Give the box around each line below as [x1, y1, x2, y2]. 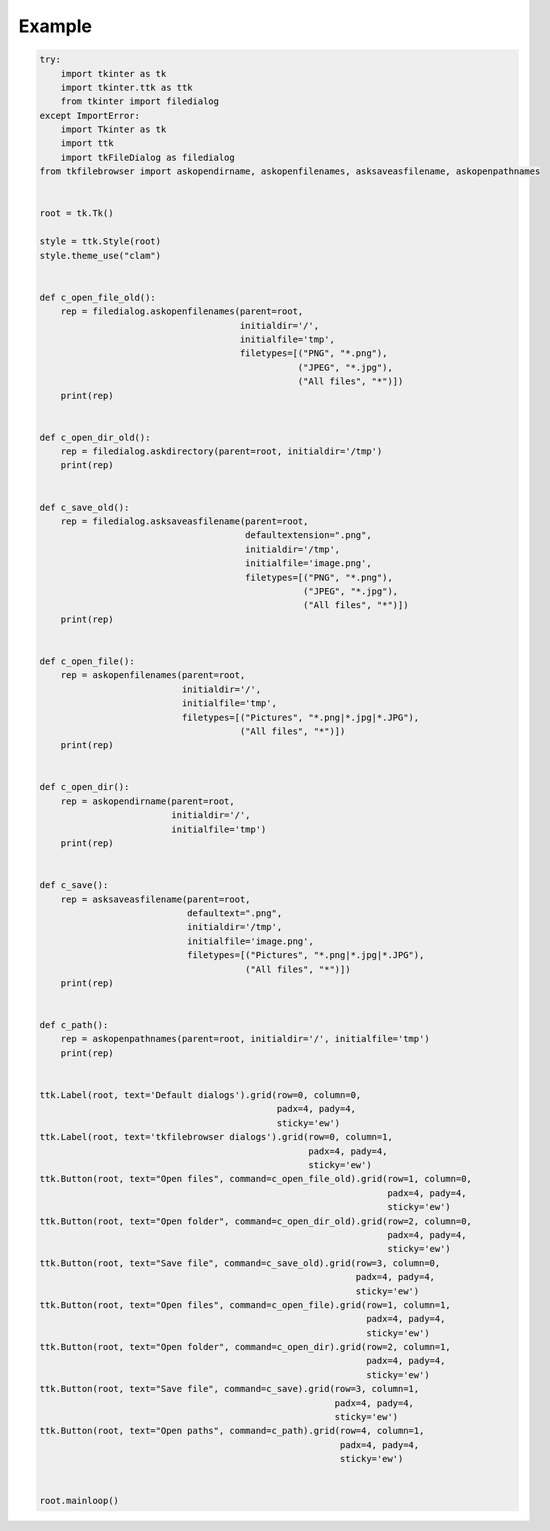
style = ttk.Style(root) [39, 236, 162, 247]
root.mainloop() [39, 1495, 120, 1507]
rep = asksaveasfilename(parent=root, [60, 893, 251, 905]
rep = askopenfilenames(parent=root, [60, 670, 246, 681]
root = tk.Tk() [39, 208, 114, 219]
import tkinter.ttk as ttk [60, 81, 194, 93]
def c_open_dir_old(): [39, 431, 151, 443]
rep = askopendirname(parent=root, [60, 795, 235, 807]
